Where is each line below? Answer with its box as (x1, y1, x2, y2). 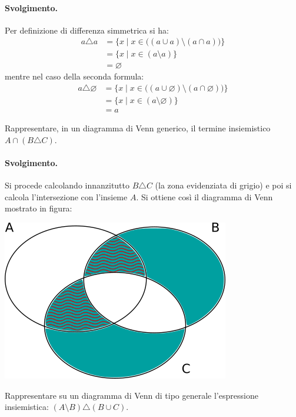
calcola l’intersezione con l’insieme (5, 190, 128, 203)
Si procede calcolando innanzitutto (5, 179, 130, 191)
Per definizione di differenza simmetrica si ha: (5, 24, 169, 36)
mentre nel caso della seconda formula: (5, 70, 144, 82)
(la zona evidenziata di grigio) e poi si (155, 179, 292, 191)
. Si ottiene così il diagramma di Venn (136, 190, 273, 203)
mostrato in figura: (5, 202, 72, 214)
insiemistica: (5, 401, 49, 413)
